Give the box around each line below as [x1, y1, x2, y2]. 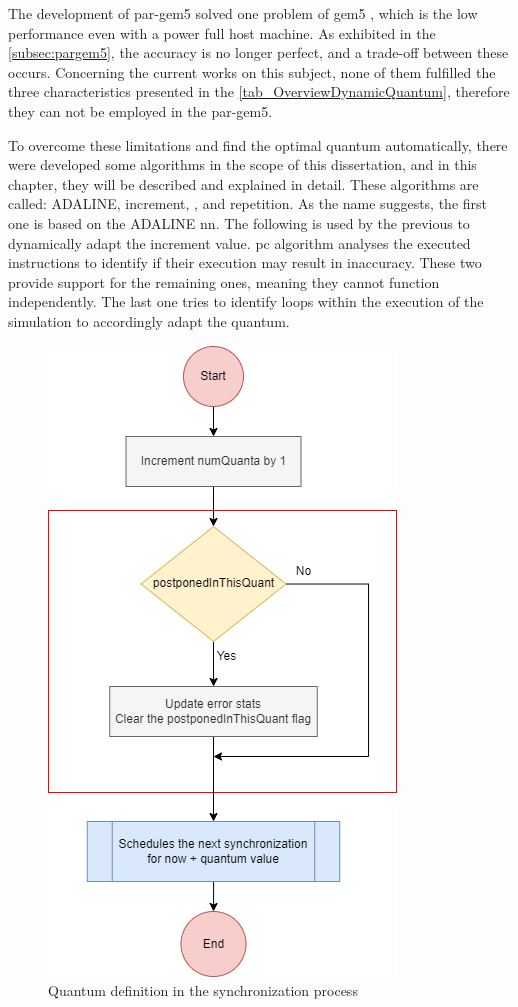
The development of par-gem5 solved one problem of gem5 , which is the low [8, 3, 478, 23]
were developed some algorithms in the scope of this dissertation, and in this [8, 154, 477, 175]
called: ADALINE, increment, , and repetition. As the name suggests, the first [8, 193, 488, 214]
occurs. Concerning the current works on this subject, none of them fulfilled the [8, 61, 496, 82]
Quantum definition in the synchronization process [48, 980, 358, 1001]
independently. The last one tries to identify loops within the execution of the [8, 291, 484, 312]
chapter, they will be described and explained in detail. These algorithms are [8, 173, 479, 194]
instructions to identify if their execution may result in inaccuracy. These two [8, 252, 482, 273]
